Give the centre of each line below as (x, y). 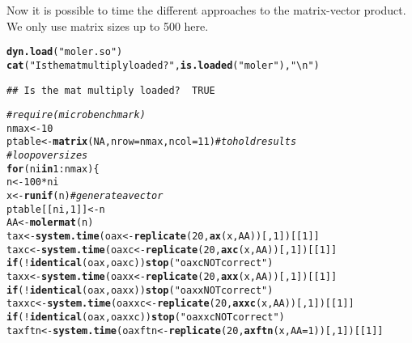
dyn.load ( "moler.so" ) (65, 52)
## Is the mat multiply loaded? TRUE (111, 90)
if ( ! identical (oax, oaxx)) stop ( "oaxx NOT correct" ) (140, 290)
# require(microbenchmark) (76, 115)
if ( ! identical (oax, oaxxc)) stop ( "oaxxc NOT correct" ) (146, 317)
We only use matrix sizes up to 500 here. (108, 25)
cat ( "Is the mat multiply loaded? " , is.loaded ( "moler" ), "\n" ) (163, 65)
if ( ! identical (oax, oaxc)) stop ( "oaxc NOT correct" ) (140, 263)
